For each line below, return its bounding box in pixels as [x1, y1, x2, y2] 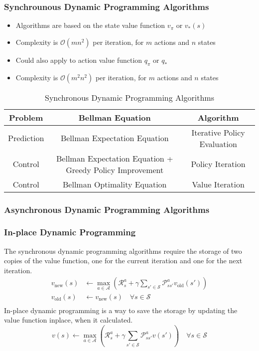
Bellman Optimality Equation [63, 178, 167, 190]
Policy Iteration [191, 158, 246, 170]
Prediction [8, 132, 44, 144]
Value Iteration [192, 178, 245, 190]
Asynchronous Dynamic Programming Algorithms [4, 203, 210, 215]
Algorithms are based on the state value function [15, 20, 165, 30]
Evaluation [199, 138, 237, 150]
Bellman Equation [78, 111, 151, 123]
